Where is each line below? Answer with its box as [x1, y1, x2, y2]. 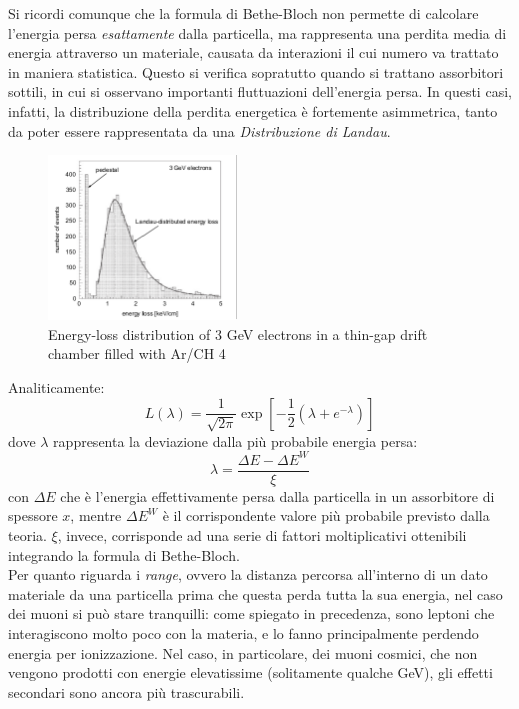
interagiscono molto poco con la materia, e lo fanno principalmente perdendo [8, 622, 479, 643]
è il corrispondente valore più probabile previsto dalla [162, 505, 490, 526]
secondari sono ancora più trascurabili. [8, 681, 245, 702]
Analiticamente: [8, 377, 105, 398]
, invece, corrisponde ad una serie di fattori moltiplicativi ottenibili [57, 524, 467, 545]
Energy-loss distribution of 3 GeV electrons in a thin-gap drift [48, 323, 428, 344]
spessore [8, 505, 58, 526]
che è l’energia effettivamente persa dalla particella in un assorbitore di [60, 485, 495, 506]
